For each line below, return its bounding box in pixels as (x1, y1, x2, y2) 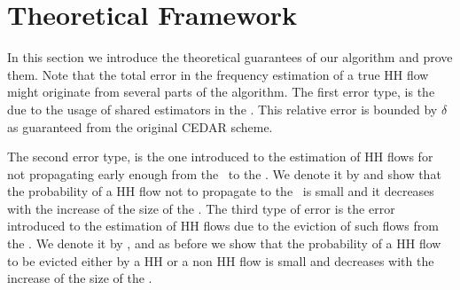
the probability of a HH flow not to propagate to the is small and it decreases (7, 182, 434, 200)
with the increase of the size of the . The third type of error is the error (7, 199, 395, 217)
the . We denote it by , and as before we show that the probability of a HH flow (7, 234, 441, 253)
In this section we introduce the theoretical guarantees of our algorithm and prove (7, 48, 453, 67)
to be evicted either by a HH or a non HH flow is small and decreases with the (7, 251, 434, 270)
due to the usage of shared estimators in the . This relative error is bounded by (7, 99, 438, 118)
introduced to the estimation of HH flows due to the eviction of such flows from (7, 216, 439, 235)
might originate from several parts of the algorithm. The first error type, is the (7, 82, 435, 101)
